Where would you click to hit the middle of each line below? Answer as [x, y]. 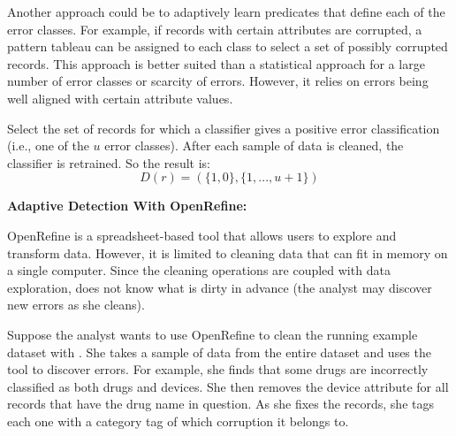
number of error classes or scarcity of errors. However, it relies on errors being [218, 81]
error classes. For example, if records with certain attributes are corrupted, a [215, 29]
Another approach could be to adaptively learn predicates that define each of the [226, 11]
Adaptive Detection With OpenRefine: [127, 206]
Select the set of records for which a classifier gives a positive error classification [224, 128]
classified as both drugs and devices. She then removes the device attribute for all [228, 386]
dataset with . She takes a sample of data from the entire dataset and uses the [219, 352]
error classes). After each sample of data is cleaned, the [254, 145]
